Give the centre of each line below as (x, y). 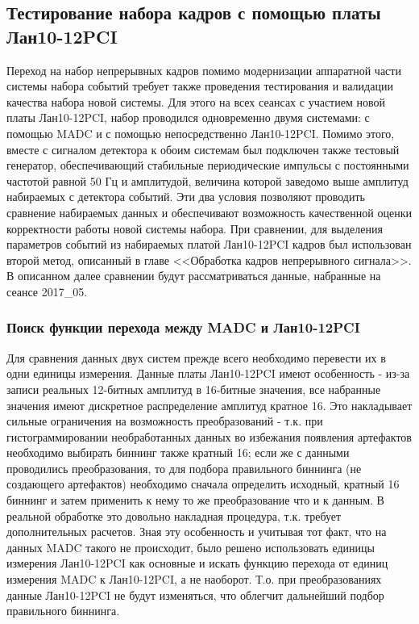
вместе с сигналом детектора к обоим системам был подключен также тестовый (203, 149)
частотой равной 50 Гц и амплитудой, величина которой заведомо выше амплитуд (207, 180)
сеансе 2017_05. (47, 291)
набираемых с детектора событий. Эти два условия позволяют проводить (186, 197)
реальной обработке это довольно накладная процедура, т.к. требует (174, 515)
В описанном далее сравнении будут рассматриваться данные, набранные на (194, 276)
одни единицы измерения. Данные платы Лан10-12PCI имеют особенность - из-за (208, 373)
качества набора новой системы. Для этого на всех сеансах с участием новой (196, 101)
